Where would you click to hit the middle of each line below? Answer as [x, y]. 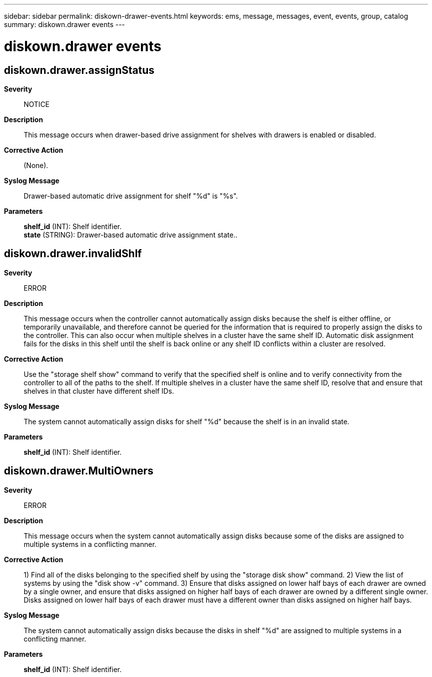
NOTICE [37, 104]
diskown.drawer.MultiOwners [79, 471]
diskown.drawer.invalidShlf [73, 254]
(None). [36, 165]
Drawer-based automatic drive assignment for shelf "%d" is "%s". [131, 196]
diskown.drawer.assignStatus [79, 70]
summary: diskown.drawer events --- [65, 24]
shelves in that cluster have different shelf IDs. [99, 391]
